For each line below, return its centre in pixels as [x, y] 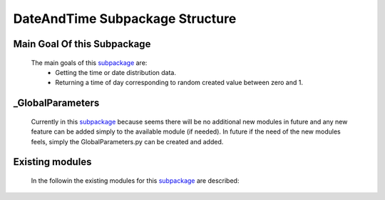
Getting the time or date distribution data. [115, 72]
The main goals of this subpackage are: [89, 62]
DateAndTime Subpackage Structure [125, 19]
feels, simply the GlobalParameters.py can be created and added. [127, 141]
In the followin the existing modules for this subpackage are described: [135, 180]
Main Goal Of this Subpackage [82, 44]
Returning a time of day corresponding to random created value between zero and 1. [179, 83]
